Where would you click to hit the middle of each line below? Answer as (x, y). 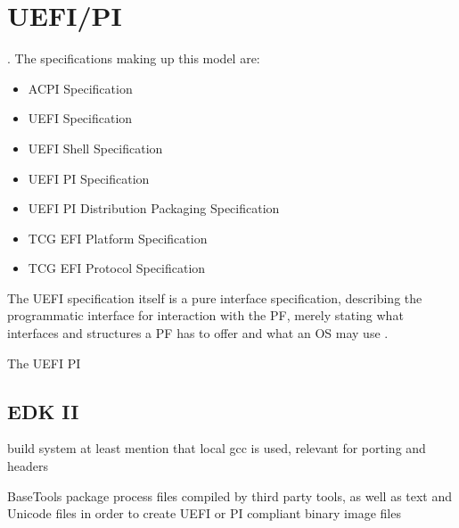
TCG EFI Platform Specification (118, 238)
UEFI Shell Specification (95, 148)
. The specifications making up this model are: (134, 58)
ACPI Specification (80, 88)
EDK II (43, 411)
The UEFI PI (44, 363)
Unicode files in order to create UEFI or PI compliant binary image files (204, 513)
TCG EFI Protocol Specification (117, 268)
